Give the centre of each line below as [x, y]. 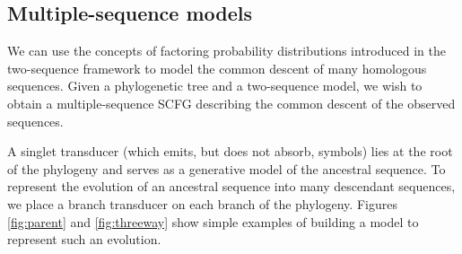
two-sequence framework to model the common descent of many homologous [217, 68]
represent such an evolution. [84, 239]
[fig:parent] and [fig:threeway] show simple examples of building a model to [213, 221]
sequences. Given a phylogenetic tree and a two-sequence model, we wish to [215, 86]
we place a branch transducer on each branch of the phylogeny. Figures [202, 203]
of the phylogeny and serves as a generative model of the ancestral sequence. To [227, 168]
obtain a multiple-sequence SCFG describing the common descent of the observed [231, 103]
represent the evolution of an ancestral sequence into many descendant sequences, [231, 186]
